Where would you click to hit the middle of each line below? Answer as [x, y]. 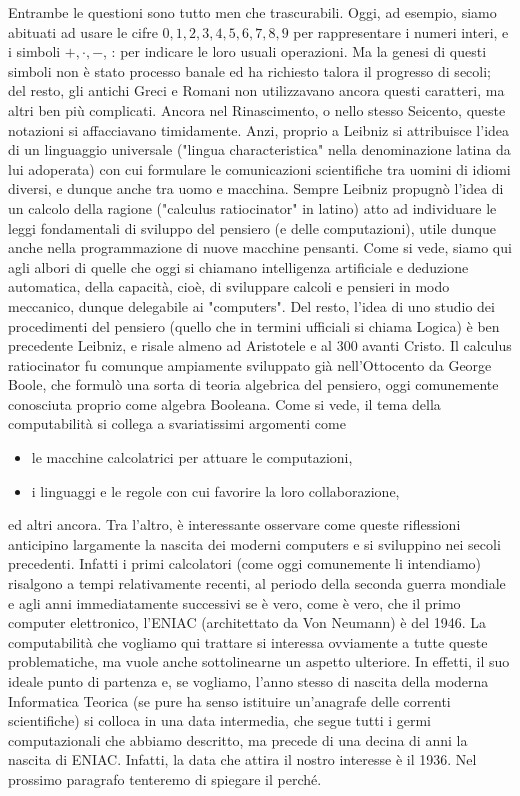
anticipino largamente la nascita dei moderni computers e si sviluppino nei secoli [254, 543]
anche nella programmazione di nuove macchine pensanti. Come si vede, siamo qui [260, 247]
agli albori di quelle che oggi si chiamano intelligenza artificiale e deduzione [238, 266]
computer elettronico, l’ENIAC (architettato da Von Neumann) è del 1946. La [247, 622]
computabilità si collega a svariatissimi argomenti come [177, 423]
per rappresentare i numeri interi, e [401, 31]
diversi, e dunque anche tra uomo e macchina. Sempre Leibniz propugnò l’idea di [256, 188]
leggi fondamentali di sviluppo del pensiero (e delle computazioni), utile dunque [252, 227]
